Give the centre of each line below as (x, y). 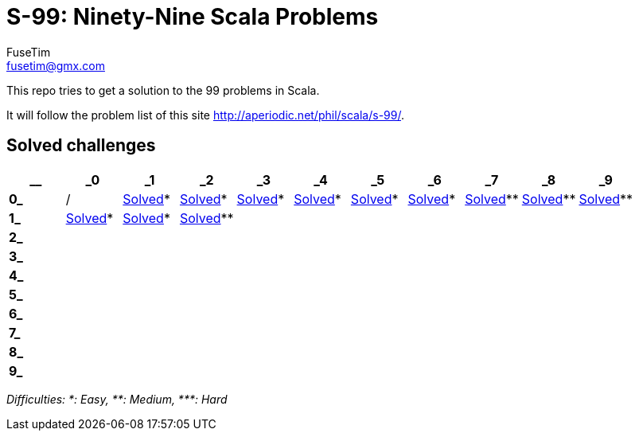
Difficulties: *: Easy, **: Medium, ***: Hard (117, 399)
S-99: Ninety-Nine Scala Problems (193, 17)
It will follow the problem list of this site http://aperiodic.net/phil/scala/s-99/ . (206, 115)
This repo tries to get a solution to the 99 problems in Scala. (163, 90)
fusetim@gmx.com (56, 65)
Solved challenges (81, 146)
